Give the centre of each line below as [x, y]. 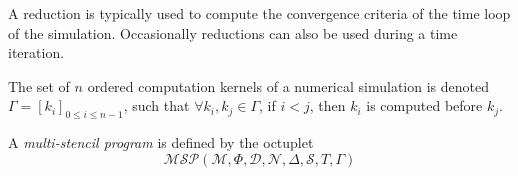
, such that [156, 105]
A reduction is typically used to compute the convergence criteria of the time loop [259, 13]
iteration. [36, 52]
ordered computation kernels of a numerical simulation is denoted [288, 85]
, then [327, 105]
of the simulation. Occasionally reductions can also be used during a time [233, 32]
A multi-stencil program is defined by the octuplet [161, 142]
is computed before [424, 105]
